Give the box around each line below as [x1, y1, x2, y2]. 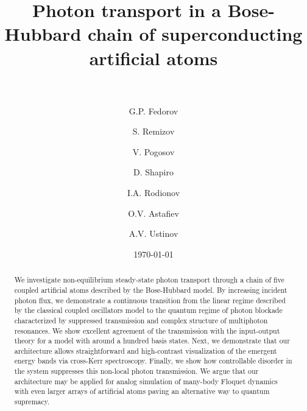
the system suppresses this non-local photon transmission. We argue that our [14, 366, 259, 376]
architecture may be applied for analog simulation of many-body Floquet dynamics [14, 376, 278, 386]
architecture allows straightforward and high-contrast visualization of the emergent [14, 345, 277, 356]
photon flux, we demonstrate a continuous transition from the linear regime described [14, 295, 286, 305]
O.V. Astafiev [128, 206, 179, 219]
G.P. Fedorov [129, 104, 178, 117]
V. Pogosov [132, 145, 175, 158]
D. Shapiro [133, 166, 174, 178]
